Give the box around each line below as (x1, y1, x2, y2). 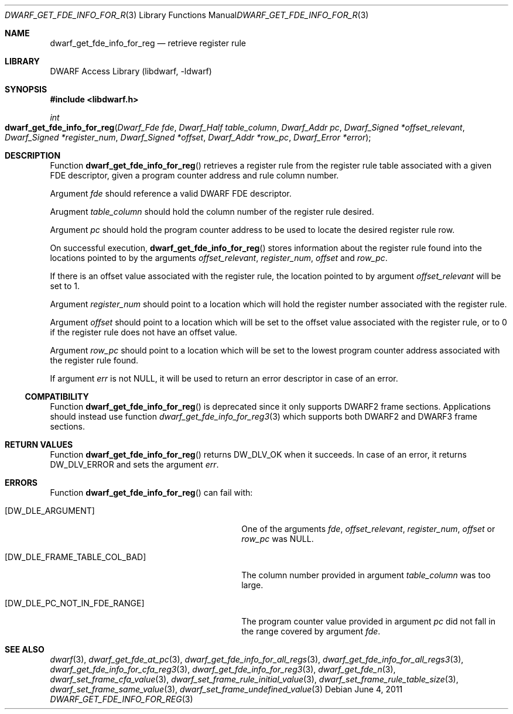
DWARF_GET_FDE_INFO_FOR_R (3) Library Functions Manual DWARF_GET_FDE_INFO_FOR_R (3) (5, 10, 369, 20)
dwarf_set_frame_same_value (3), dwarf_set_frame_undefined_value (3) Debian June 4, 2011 (50, 684, 403, 694)
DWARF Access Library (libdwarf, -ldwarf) (50, 66, 212, 76)
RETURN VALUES (5, 440, 73, 449)
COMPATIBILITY (25, 392, 89, 401)
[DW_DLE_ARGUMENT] (5, 506, 95, 516)
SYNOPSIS (5, 84, 47, 94)
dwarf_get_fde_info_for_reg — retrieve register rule (50, 38, 247, 48)
